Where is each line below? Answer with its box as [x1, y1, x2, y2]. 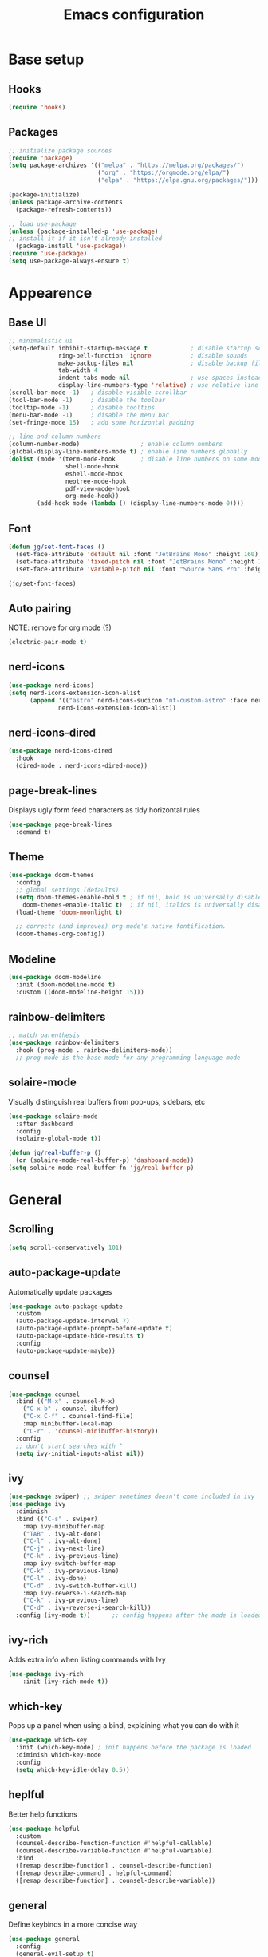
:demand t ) [15, 828, 52, 836]
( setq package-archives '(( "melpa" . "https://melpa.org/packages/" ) [8, 161, 245, 169]
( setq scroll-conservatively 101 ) [8, 1243, 124, 1251]
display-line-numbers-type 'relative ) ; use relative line [58, 382, 259, 389]
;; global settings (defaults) [15, 886, 120, 894]
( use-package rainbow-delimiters [8, 1039, 120, 1047]
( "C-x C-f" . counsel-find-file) [22, 1413, 134, 1421]
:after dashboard [15, 1120, 73, 1128]
